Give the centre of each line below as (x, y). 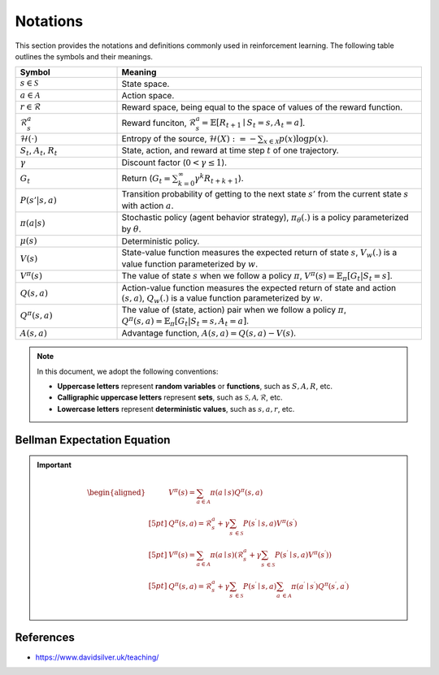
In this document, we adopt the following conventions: (128, 371)
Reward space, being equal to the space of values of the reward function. (262, 107)
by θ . (131, 229)
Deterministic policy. (161, 241)
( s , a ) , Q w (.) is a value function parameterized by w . (222, 299)
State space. (146, 84)
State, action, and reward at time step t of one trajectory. (230, 150)
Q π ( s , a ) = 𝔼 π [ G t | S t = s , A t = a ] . (185, 321)
